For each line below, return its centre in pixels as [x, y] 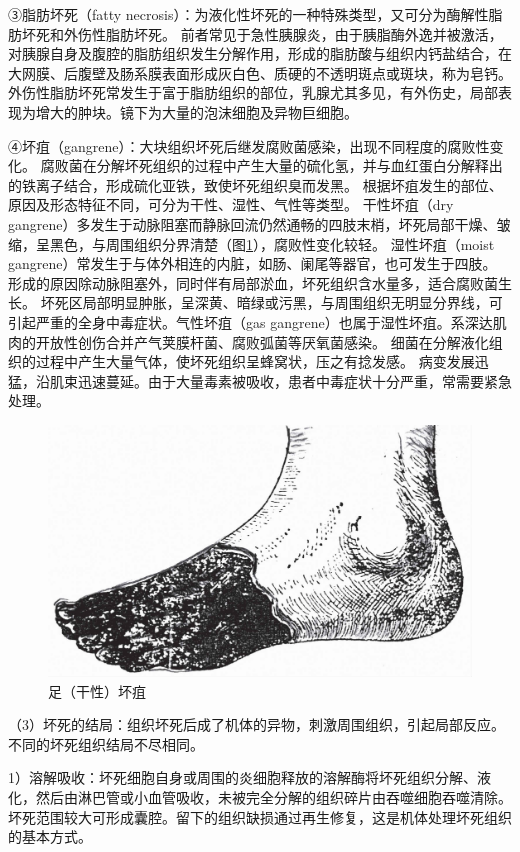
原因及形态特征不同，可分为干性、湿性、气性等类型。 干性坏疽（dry [231, 204]
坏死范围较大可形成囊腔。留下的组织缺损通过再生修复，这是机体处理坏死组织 [260, 816]
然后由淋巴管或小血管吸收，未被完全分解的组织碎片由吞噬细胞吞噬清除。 [273, 797]
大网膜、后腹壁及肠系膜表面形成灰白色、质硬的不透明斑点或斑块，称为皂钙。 [260, 72]
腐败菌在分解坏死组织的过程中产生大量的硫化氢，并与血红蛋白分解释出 [271, 165]
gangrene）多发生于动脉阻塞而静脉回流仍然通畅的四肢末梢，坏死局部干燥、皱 [259, 223]
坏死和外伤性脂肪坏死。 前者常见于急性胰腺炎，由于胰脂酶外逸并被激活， [262, 33]
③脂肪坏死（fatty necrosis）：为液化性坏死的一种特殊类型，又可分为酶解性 [248, 14]
